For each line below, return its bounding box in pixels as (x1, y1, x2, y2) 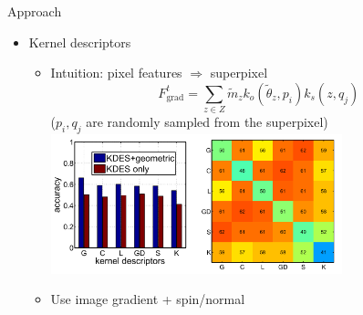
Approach (7, 2, 62, 20)
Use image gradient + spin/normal (50, 289, 245, 309)
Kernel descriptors (28, 32, 131, 51)
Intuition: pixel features (50, 63, 182, 82)
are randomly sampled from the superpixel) (86, 112, 328, 131)
